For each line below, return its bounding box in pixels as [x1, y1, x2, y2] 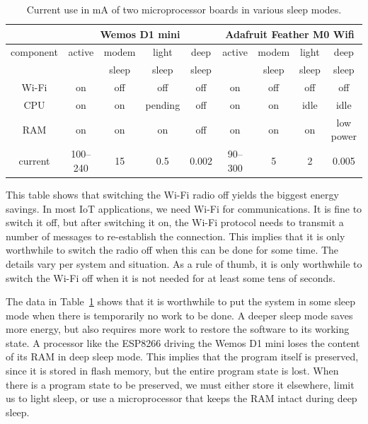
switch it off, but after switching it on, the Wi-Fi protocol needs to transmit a [6, 215, 344, 230]
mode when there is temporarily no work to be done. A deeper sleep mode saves [6, 307, 353, 322]
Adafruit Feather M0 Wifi [225, 26, 355, 41]
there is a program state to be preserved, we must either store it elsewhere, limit [6, 377, 355, 391]
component [11, 45, 58, 59]
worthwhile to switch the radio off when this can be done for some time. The [6, 242, 339, 257]
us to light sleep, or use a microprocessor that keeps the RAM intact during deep [6, 391, 357, 406]
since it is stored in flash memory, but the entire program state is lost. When [6, 363, 339, 378]
